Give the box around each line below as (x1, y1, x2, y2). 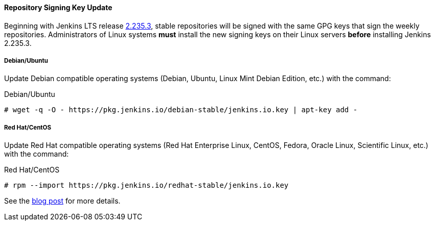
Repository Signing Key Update (4, 3, 112, 12)
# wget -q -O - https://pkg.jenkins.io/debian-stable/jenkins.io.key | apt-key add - (4, 106, 358, 114)
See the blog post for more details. (4, 196, 121, 206)
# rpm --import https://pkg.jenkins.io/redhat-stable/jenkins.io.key (4, 181, 289, 190)
